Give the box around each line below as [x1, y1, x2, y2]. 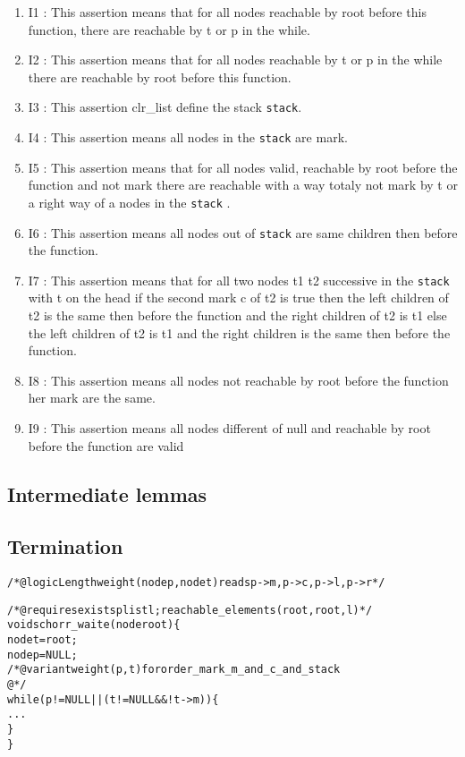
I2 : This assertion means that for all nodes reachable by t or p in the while [28, 50, 443, 69]
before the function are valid [28, 436, 184, 455]
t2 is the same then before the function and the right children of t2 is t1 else [28, 306, 447, 325]
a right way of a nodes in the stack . [28, 192, 231, 211]
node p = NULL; [7, 648, 78, 661]
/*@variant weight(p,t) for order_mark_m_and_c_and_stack [7, 663, 341, 676]
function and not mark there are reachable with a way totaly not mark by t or [28, 175, 458, 194]
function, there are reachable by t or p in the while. [28, 20, 310, 38]
